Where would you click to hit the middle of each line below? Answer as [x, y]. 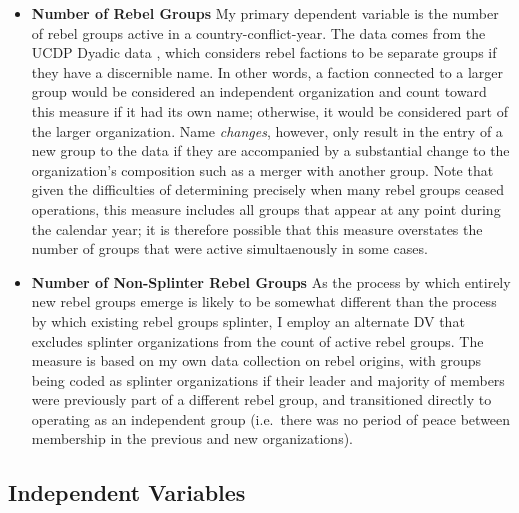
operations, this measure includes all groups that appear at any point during [266, 208]
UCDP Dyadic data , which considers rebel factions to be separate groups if [264, 52]
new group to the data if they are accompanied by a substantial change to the [270, 150]
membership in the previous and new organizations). [192, 438]
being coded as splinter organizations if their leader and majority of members [268, 379]
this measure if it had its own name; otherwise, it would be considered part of [269, 110]
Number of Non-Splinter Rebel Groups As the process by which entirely [271, 281]
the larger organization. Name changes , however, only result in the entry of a [267, 130]
